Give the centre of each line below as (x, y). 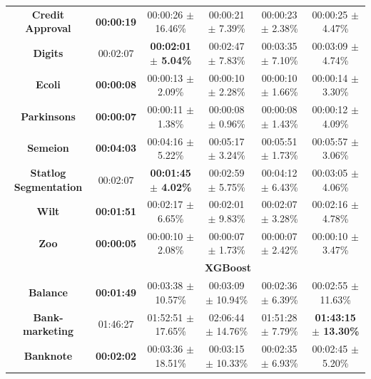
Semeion (48, 148)
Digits (48, 52)
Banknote (48, 355)
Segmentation (48, 186)
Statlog (48, 172)
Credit (48, 14)
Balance (48, 292)
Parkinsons (48, 116)
